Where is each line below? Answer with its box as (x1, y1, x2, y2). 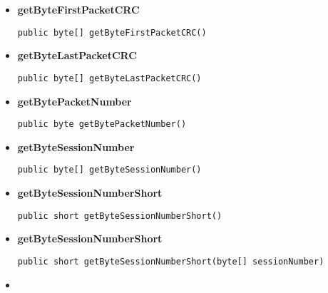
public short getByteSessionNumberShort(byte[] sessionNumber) (17, 256, 324, 267)
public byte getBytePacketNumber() (17, 119, 187, 130)
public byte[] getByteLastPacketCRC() (17, 73, 202, 83)
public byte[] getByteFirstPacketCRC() (17, 27, 207, 38)
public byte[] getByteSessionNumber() (17, 165, 202, 175)
